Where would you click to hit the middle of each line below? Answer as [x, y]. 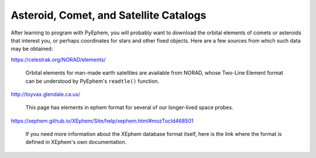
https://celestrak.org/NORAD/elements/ [58, 59]
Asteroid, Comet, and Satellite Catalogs [109, 15]
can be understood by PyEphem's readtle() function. [92, 81]
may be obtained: [32, 49]
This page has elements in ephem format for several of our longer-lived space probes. [129, 107]
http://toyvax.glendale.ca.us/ [46, 94]
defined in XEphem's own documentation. [76, 142]
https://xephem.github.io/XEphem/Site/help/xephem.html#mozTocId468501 [102, 121]
